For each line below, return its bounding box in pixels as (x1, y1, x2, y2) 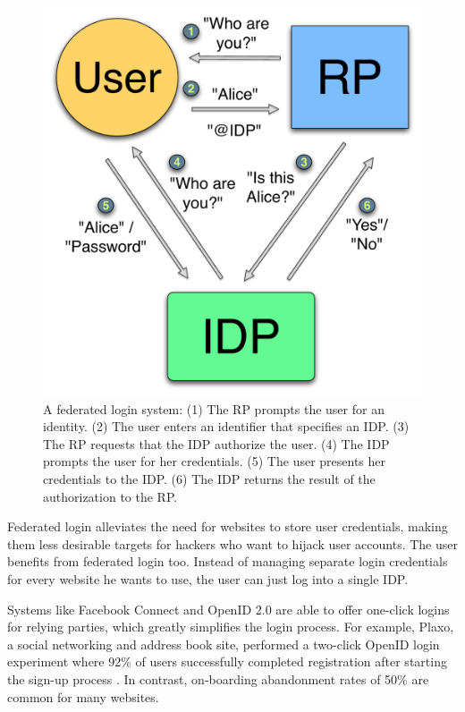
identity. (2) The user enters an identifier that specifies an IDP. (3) (43, 417, 410, 436)
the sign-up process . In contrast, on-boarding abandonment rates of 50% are (7, 669, 429, 688)
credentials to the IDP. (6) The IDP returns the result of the (43, 470, 376, 487)
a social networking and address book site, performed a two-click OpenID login (7, 634, 440, 653)
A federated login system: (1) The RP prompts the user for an (43, 399, 385, 418)
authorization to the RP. (43, 487, 178, 505)
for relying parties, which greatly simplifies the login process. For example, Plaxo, (7, 617, 454, 636)
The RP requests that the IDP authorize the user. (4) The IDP (43, 434, 390, 453)
